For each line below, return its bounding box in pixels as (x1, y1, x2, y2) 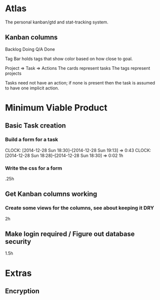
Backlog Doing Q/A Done (5, 46, 55, 52)
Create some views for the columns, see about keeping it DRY (5, 205, 155, 212)
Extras (5, 267, 32, 279)
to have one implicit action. (5, 85, 60, 91)
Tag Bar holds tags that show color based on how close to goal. (5, 56, 133, 62)
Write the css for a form (5, 165, 62, 171)
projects (5, 70, 22, 76)
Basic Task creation (5, 122, 66, 130)
